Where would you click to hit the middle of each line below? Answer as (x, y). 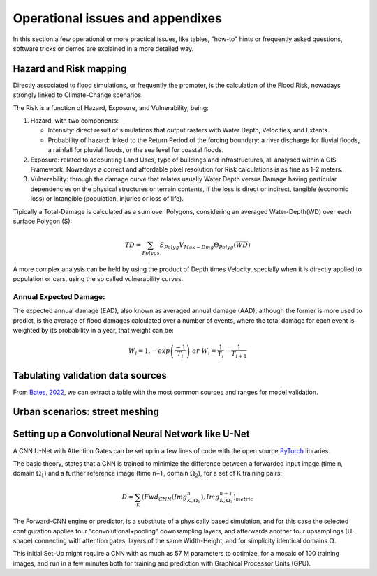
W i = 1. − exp (149, 352)
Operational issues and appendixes (118, 18)
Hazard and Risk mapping (70, 69)
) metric (243, 498)
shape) (23, 540)
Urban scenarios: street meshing (86, 412)
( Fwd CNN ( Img (164, 498)
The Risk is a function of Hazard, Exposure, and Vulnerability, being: (111, 107)
